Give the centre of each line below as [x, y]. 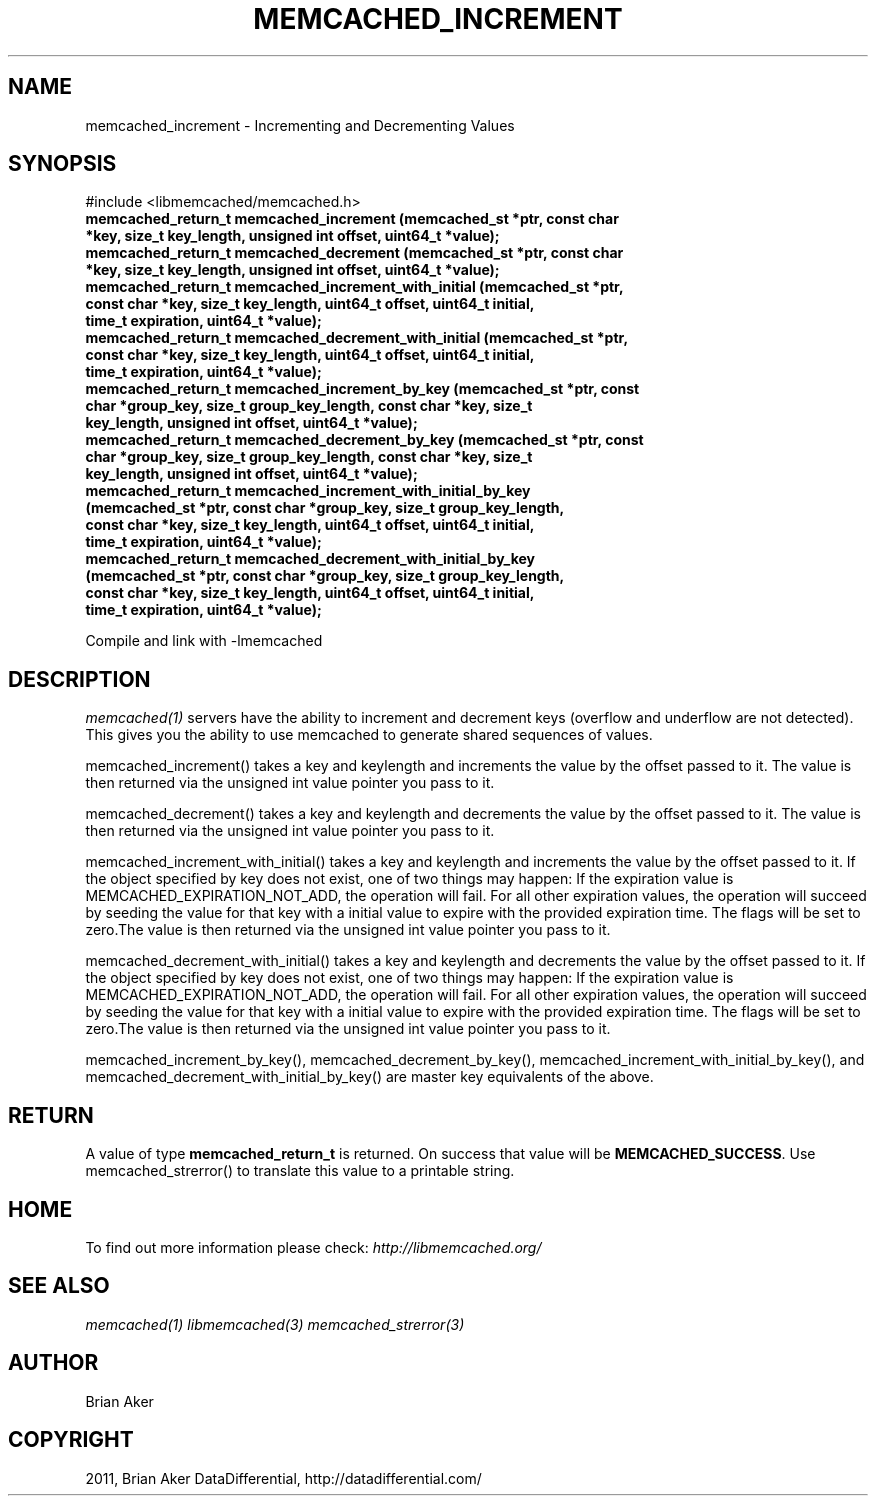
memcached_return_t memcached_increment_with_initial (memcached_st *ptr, [354, 287]
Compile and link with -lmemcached [204, 641]
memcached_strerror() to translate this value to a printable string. [300, 1171]
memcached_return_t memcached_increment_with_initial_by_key [308, 491]
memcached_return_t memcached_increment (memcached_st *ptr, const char [352, 219]
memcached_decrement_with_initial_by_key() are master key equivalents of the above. [369, 1077]
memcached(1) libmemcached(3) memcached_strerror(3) [275, 1324]
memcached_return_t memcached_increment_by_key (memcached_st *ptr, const [362, 389]
